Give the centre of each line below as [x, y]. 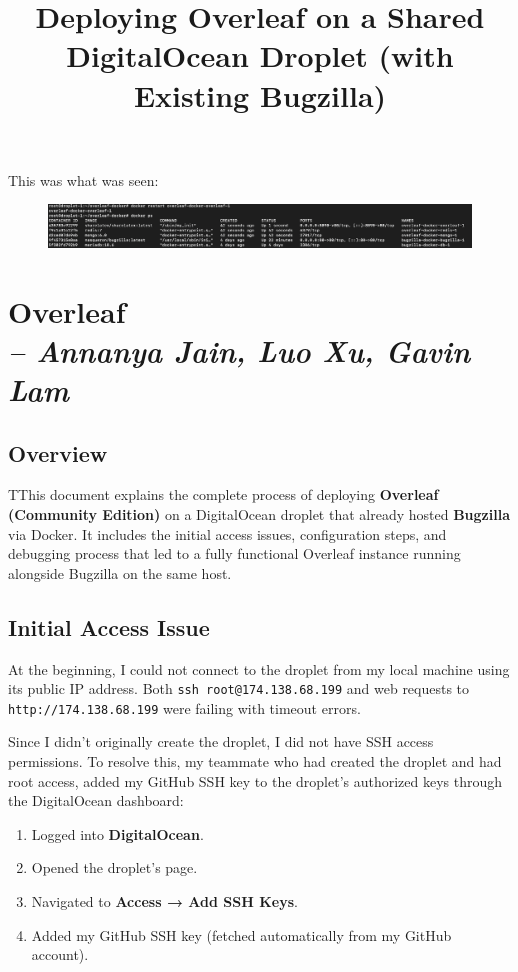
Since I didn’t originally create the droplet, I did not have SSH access [221, 741]
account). [60, 954]
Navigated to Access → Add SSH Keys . [164, 901]
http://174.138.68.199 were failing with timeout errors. [184, 707]
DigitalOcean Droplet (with [260, 55]
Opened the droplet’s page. [114, 867]
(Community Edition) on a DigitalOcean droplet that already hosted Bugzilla [259, 513]
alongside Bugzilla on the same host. [120, 572]
